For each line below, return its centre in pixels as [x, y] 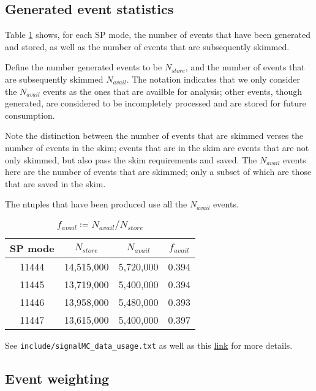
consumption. [30, 115]
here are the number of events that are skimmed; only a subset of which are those [158, 172]
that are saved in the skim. [55, 183]
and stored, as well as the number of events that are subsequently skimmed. [147, 46]
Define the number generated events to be [84, 67]
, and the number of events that [245, 67]
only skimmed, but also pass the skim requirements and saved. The [131, 159]
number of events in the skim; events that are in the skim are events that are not [157, 147]
